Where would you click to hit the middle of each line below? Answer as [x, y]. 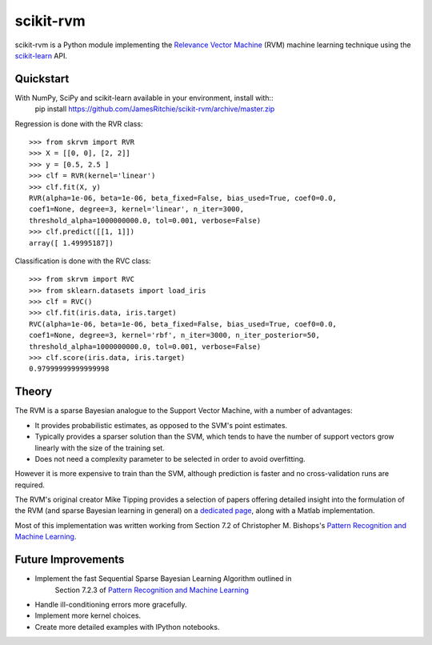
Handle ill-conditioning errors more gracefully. [111, 604]
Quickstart [42, 79]
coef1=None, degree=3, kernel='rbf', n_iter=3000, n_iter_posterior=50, [174, 335]
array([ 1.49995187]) [71, 243]
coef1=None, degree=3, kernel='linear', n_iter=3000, [136, 209]
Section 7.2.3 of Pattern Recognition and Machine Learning [152, 590]
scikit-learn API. [41, 55]
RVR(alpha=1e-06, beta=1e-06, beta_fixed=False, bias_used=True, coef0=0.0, [183, 198]
